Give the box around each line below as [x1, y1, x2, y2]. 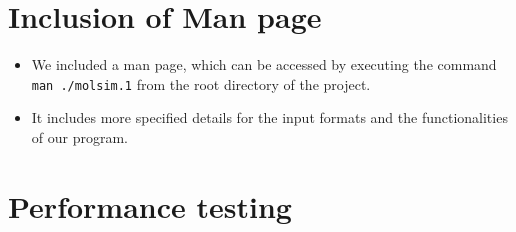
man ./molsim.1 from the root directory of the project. [31, 73, 371, 94]
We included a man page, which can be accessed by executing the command [31, 54, 497, 75]
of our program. [31, 126, 128, 147]
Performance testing [8, 185, 292, 226]
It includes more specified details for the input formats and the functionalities [31, 107, 508, 128]
